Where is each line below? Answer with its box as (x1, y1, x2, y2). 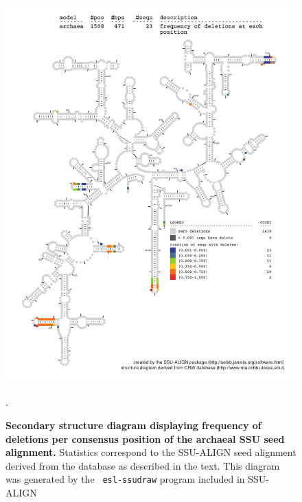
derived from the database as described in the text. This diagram (5, 458, 280, 472)
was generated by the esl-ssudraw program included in (5, 472, 245, 486)
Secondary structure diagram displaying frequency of (5, 418, 262, 433)
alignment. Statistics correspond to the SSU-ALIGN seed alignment (5, 445, 297, 459)
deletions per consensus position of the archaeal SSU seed (5, 431, 285, 446)
